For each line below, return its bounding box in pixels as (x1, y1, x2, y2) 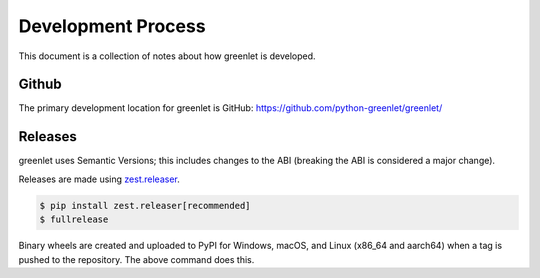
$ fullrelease (39, 214, 109, 225)
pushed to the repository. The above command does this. (18, 253, 255, 265)
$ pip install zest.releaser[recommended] (39, 200, 251, 211)
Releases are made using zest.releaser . (18, 173, 180, 185)
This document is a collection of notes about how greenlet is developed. (18, 50, 316, 62)
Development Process (18, 15, 206, 37)
